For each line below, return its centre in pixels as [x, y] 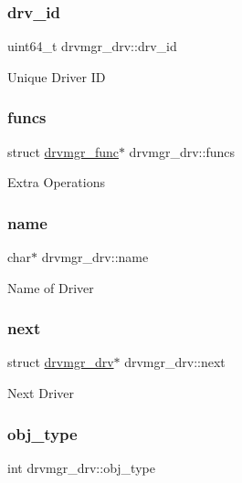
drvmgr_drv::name [95, 257]
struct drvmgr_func [63, 151]
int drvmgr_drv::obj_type [81, 467]
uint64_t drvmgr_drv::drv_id [92, 46]
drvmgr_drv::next [175, 362]
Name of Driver [51, 287]
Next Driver [41, 393]
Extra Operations [56, 182]
